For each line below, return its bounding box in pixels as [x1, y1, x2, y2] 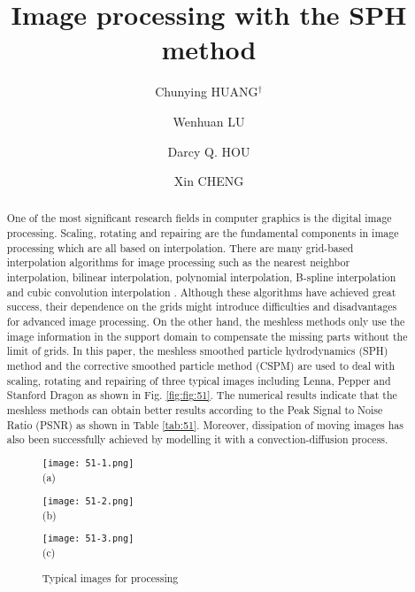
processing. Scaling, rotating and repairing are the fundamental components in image [6, 226, 399, 241]
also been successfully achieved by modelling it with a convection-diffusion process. [6, 432, 388, 447]
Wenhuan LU [173, 111, 245, 130]
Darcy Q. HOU [167, 142, 250, 160]
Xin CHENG [173, 172, 244, 190]
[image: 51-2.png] [42, 496, 134, 506]
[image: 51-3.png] [42, 534, 134, 544]
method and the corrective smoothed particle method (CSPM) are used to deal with [6, 358, 396, 373]
